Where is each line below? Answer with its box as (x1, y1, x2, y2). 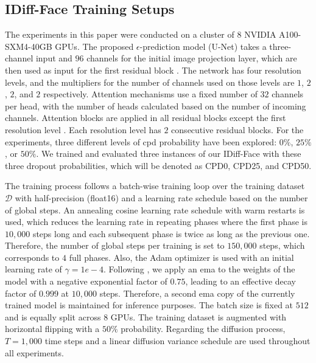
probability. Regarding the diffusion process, (121, 322, 286, 335)
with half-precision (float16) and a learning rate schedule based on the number (15, 191, 308, 204)
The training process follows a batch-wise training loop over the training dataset (5, 179, 305, 192)
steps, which (259, 239, 305, 252)
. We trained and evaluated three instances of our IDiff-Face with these (36, 147, 301, 160)
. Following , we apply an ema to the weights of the (104, 263, 295, 275)
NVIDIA (244, 28, 276, 41)
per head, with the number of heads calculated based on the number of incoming (5, 99, 306, 112)
